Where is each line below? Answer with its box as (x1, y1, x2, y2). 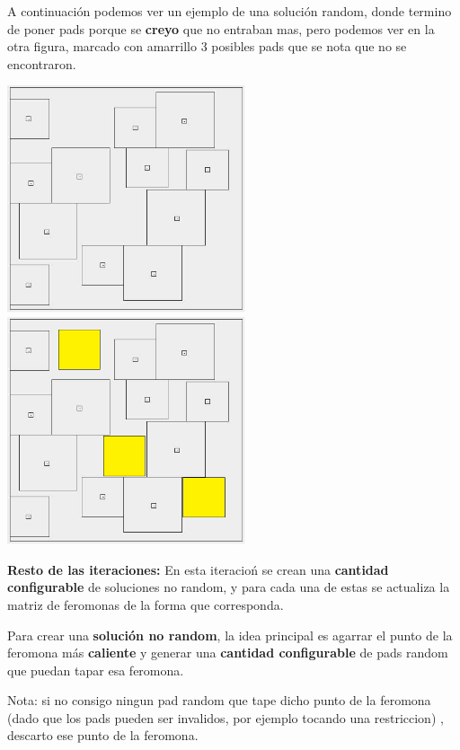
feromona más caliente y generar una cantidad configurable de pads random (7, 643, 448, 662)
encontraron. (7, 54, 76, 73)
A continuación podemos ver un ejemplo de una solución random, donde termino (7, 2, 452, 20)
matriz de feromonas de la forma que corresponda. (7, 595, 284, 613)
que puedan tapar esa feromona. (7, 660, 184, 679)
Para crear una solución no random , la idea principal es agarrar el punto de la (7, 625, 453, 644)
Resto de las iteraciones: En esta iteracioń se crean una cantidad (7, 560, 389, 578)
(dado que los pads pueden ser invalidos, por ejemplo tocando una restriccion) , (7, 708, 444, 727)
